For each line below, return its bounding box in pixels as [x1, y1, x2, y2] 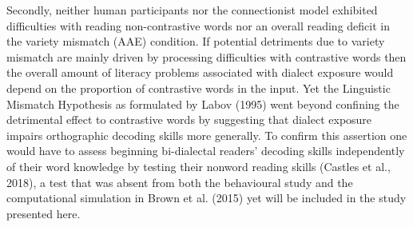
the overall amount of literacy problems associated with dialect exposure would [6, 64, 394, 81]
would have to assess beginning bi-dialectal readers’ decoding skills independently [6, 142, 405, 159]
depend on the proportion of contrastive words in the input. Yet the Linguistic [6, 79, 391, 96]
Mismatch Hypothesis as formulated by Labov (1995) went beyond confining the [6, 95, 399, 112]
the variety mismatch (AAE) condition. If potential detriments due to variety [6, 33, 385, 50]
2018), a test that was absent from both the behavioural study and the [6, 173, 353, 190]
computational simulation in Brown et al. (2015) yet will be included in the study [6, 189, 407, 206]
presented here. [6, 205, 81, 221]
